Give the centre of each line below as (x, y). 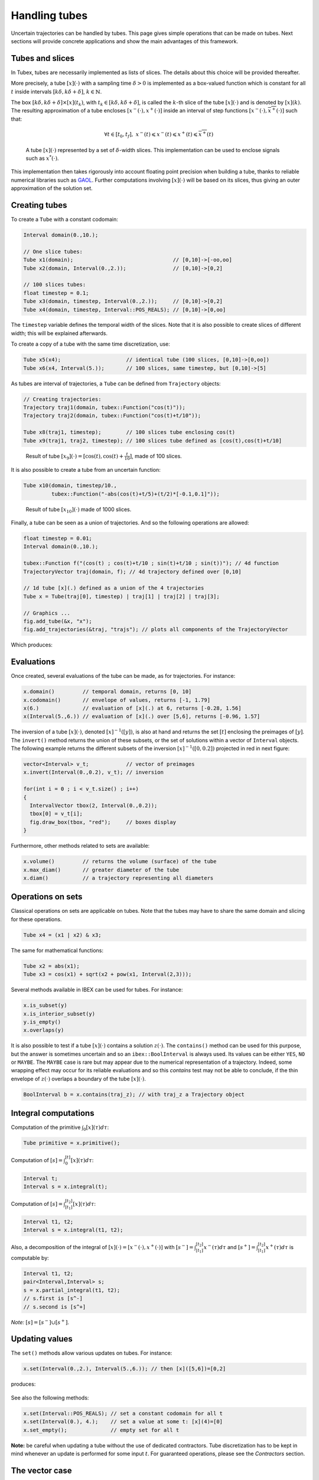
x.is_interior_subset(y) (59, 1014)
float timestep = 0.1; (56, 293)
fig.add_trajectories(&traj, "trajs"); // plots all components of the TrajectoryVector (156, 630)
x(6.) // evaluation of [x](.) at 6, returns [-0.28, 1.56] (132, 708)
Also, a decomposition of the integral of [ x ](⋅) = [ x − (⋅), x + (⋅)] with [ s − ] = (102, 1247)
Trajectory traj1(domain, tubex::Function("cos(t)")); (104, 408)
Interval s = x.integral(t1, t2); (73, 1230)
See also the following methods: (50, 1398)
